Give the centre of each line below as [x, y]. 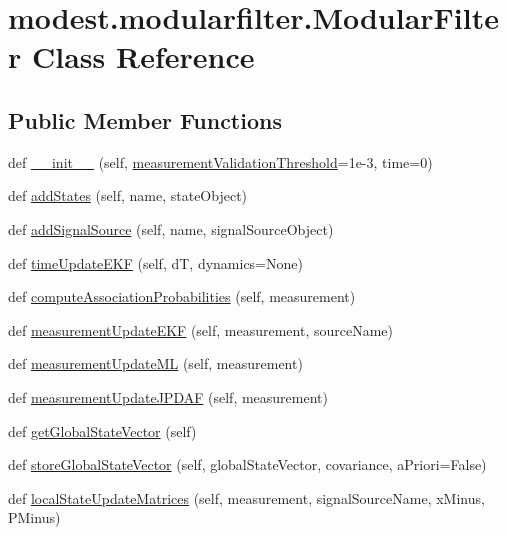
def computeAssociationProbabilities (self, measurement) [182, 296]
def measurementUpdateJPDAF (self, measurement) [168, 396]
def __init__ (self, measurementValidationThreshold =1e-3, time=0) [220, 161]
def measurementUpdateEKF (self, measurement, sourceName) [201, 329]
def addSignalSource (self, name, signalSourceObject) [171, 228]
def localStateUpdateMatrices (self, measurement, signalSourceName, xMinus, [246, 497]
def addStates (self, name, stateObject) [128, 195]
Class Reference [143, 56]
